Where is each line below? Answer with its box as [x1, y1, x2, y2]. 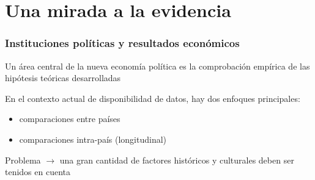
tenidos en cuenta [5, 165, 71, 178]
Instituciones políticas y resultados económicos [5, 35, 240, 51]
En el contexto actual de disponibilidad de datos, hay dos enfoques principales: [5, 92, 300, 104]
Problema [5, 153, 41, 166]
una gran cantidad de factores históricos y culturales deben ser [59, 153, 294, 166]
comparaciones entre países [19, 112, 120, 125]
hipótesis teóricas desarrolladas [5, 71, 121, 84]
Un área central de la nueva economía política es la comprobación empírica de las [5, 59, 310, 72]
